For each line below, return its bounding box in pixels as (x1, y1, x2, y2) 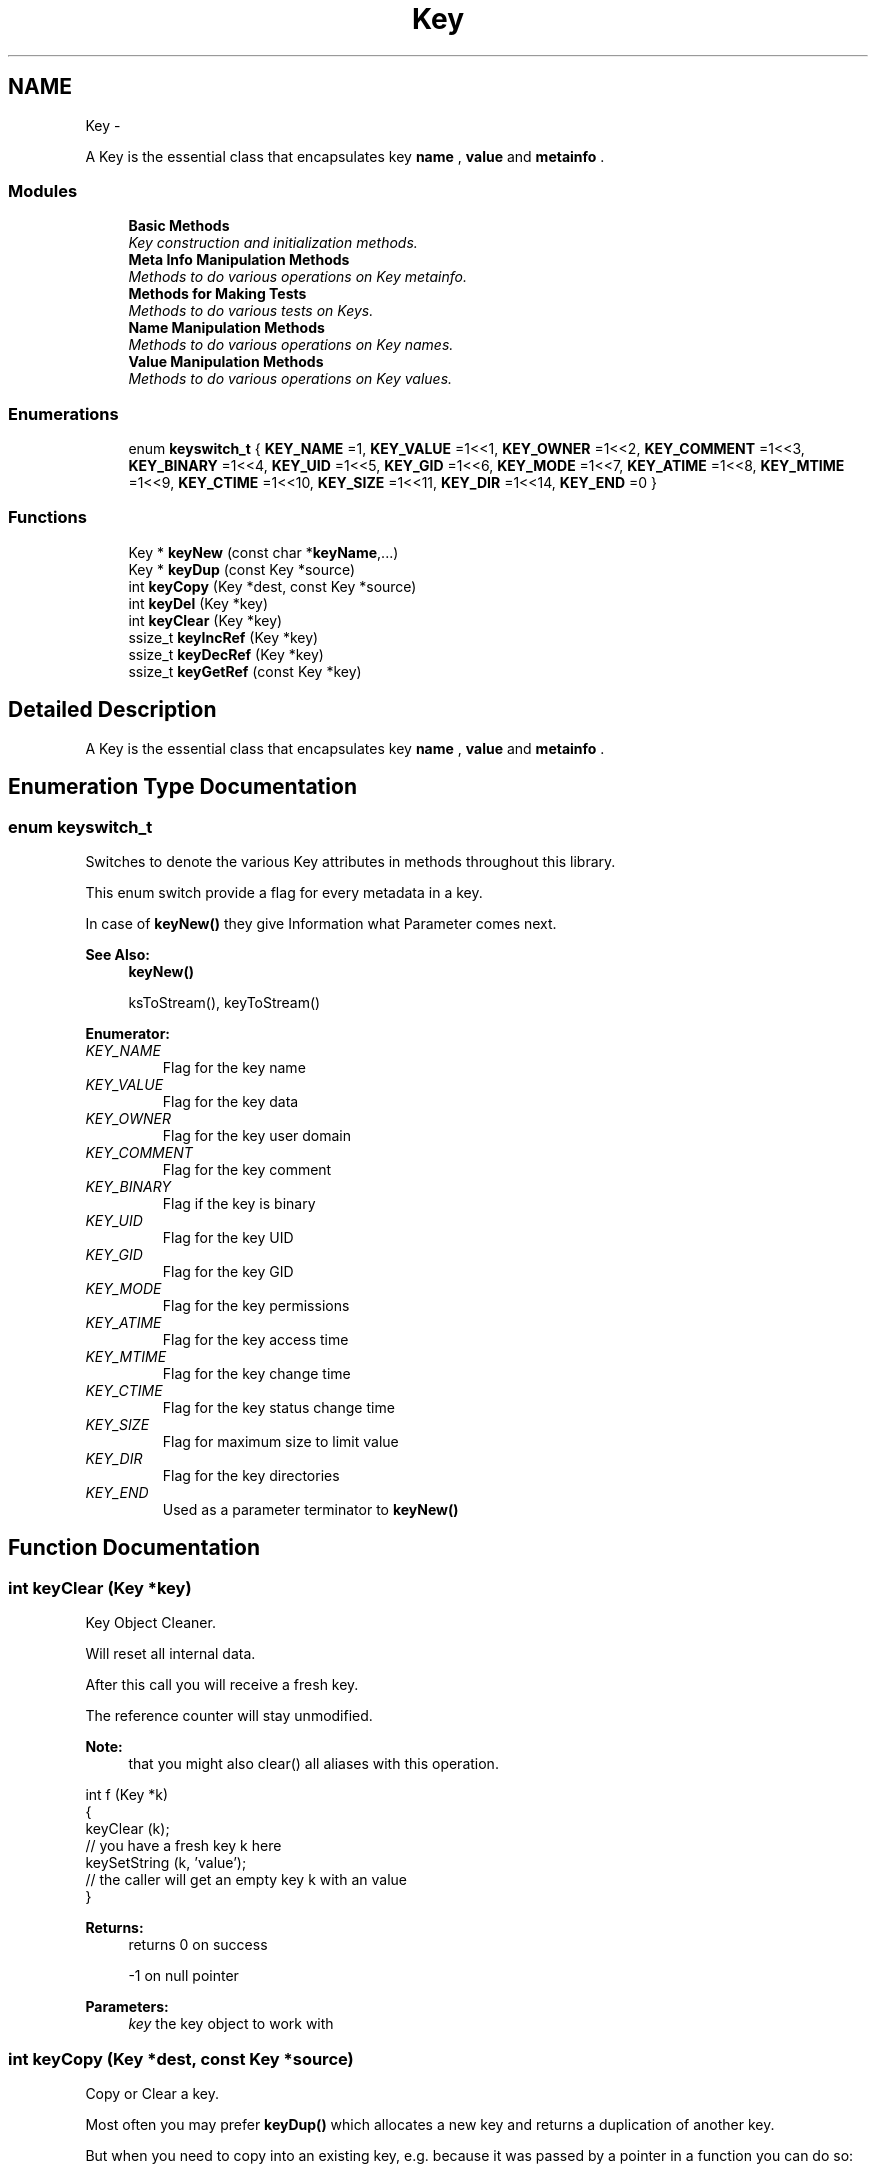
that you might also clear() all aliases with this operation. (128, 1755, 499, 1773)
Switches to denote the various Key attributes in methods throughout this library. (85, 852, 616, 870)
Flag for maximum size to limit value (162, 1432, 399, 1450)
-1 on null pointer (128, 1967, 239, 1985)
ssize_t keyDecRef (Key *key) (128, 645, 324, 663)
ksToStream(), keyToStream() (128, 993, 321, 1011)
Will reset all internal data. (85, 1645, 256, 1663)
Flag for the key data (162, 1092, 299, 1110)
